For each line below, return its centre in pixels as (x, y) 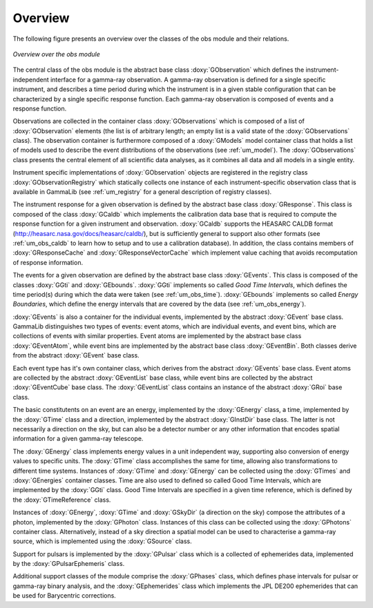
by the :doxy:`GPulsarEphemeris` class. (69, 564)
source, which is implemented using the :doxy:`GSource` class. (103, 541)
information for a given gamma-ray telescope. (78, 439)
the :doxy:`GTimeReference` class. (62, 500)
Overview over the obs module (56, 54)
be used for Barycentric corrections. (65, 596)
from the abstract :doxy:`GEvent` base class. (76, 355)
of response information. (48, 262)
